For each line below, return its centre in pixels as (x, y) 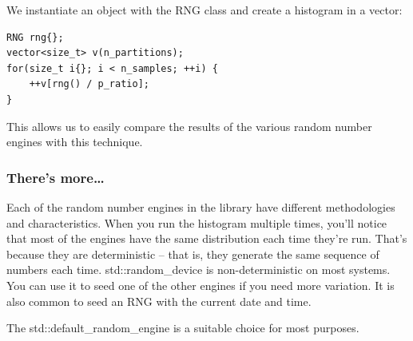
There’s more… (56, 177)
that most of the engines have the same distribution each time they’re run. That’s (207, 238)
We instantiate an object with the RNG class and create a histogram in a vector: (205, 10)
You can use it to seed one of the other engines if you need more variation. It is (201, 285)
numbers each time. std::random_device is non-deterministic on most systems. (199, 270)
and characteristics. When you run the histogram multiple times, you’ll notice (197, 222)
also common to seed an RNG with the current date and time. (159, 301)
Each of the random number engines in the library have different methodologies (201, 206)
